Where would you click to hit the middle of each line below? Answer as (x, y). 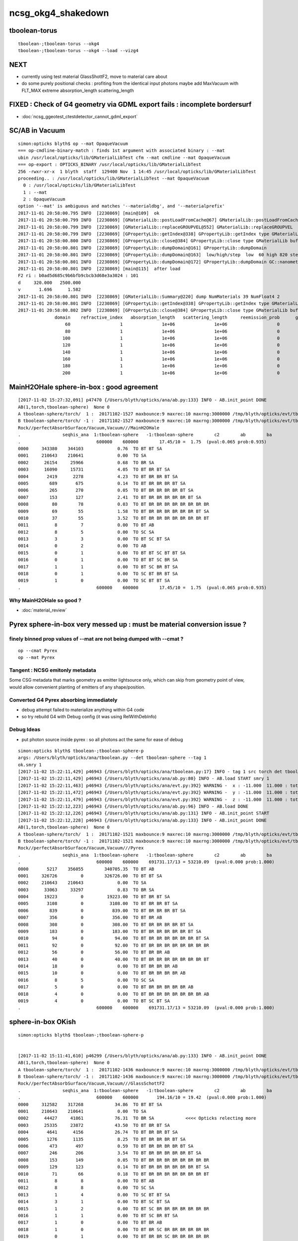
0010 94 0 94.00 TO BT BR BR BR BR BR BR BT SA (114, 938)
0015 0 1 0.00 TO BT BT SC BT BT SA (102, 553)
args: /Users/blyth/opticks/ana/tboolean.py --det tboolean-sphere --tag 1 (112, 758)
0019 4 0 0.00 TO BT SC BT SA (94, 1001)
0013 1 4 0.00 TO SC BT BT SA (94, 1195)
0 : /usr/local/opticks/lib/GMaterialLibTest (79, 185)
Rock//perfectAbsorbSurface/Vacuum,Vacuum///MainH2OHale (89, 428)
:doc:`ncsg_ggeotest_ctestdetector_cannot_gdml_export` (80, 116)
